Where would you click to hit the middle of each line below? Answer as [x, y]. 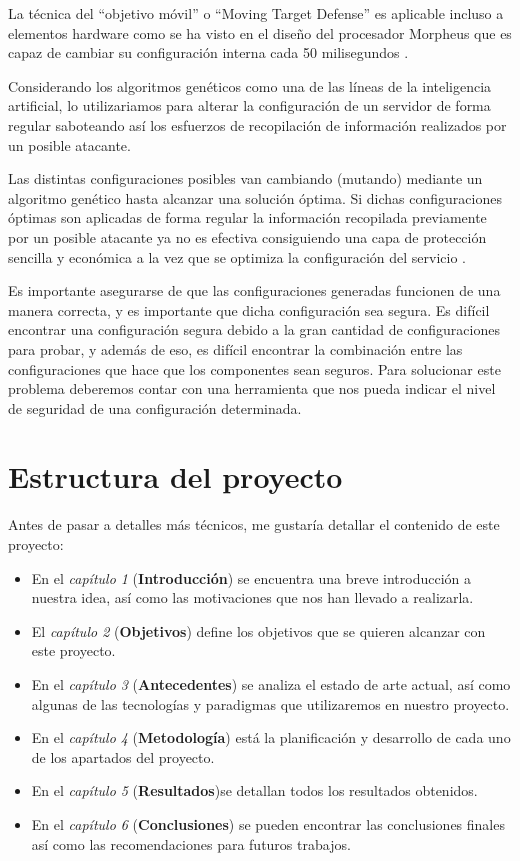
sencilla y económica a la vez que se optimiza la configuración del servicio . [237, 256]
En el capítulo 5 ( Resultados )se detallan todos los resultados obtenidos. [254, 790]
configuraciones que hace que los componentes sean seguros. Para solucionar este [254, 368]
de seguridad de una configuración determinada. [155, 407]
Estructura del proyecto [175, 476]
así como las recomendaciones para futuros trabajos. [191, 843]
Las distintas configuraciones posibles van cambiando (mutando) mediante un [245, 178]
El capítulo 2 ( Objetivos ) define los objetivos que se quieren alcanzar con [258, 630]
